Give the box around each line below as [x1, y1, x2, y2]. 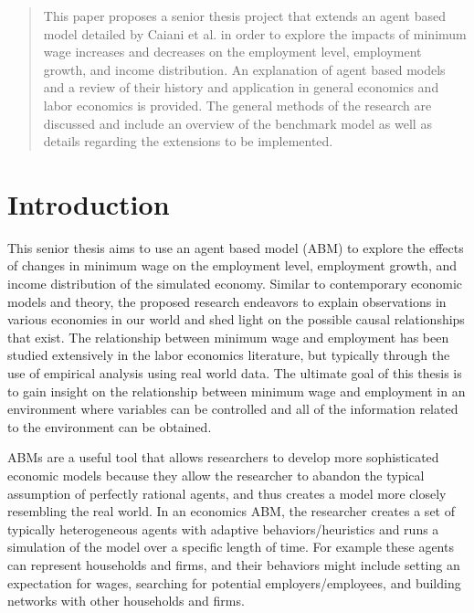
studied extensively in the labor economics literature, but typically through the [7, 345, 450, 365]
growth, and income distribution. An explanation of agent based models [43, 59, 446, 79]
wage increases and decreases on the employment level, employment [43, 42, 422, 61]
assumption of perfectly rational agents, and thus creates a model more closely [7, 483, 447, 502]
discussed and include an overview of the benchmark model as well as [43, 113, 432, 132]
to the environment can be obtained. [7, 417, 212, 436]
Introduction [7, 185, 170, 222]
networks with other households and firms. [7, 591, 245, 610]
